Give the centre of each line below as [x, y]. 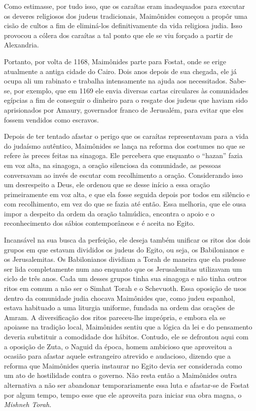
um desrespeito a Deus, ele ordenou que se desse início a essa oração [107, 185]
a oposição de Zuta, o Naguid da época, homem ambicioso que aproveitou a [118, 346]
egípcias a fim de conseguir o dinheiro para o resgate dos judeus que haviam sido [126, 100]
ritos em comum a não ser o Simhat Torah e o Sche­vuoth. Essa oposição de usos [125, 288]
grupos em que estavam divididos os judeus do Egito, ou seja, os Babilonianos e [124, 249]
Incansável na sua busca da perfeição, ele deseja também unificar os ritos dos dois [127, 240]
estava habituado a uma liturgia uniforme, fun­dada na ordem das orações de [119, 308]
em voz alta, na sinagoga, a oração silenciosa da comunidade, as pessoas [112, 165]
